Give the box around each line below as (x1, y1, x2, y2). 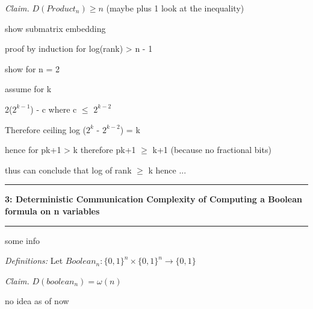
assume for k (5, 83, 52, 95)
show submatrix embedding (5, 22, 106, 34)
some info (5, 234, 40, 246)
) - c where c (30, 102, 77, 115)
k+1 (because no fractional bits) (152, 143, 271, 156)
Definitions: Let (5, 254, 63, 267)
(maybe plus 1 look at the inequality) (106, 2, 244, 14)
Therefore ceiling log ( (5, 123, 87, 136)
